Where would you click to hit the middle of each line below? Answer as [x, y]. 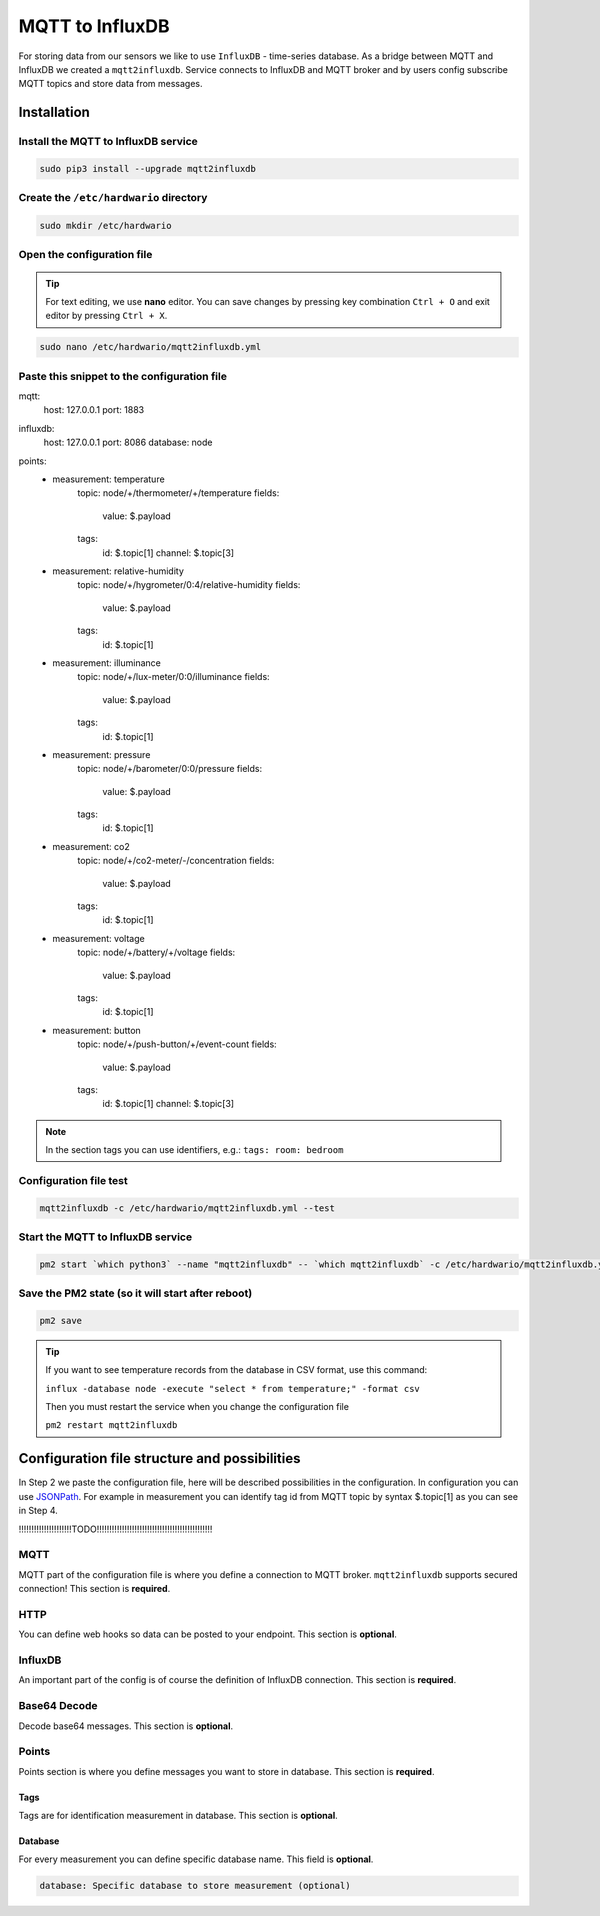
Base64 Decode [58, 1706]
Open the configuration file [85, 255]
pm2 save [61, 1320]
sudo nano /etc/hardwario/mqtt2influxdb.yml [150, 347]
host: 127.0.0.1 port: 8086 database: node [128, 442]
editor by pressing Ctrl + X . [106, 316]
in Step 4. [38, 1511]
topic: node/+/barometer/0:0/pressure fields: [170, 769]
